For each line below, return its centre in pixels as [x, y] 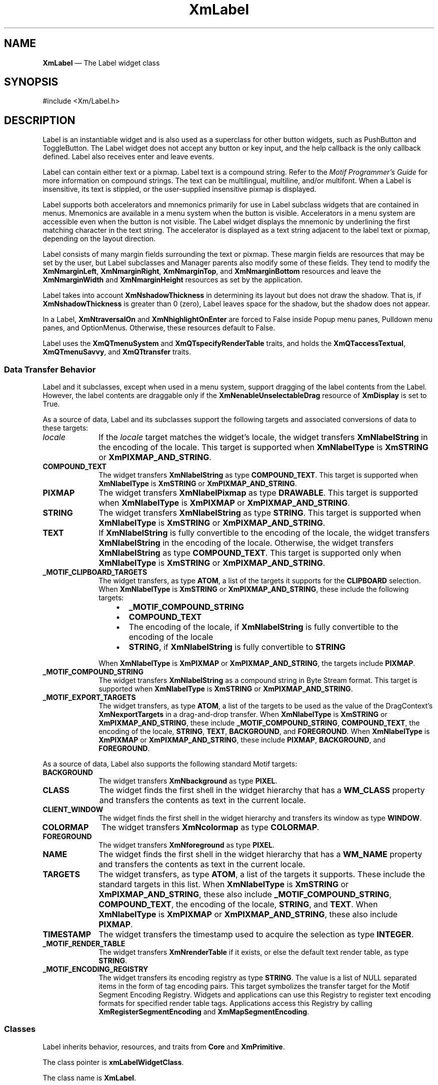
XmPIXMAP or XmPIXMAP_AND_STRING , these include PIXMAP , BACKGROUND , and [242, 740]
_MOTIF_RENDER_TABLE [84, 944]
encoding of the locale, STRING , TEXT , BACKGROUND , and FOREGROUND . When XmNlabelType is [264, 732]
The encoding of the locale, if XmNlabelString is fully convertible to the [263, 627]
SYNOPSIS [31, 82]
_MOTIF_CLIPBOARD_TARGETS [95, 572]
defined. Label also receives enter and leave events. [128, 157]
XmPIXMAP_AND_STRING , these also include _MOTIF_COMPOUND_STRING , [245, 894]
